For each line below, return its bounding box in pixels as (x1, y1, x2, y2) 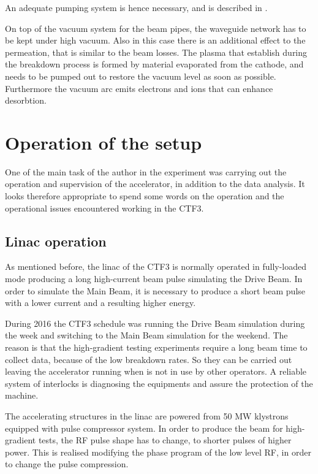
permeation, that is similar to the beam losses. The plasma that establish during (5, 45, 308, 58)
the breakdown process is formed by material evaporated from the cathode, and (5, 58, 304, 71)
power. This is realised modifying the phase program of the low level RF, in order (5, 445, 311, 458)
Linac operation (5, 231, 107, 250)
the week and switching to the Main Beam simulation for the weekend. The (5, 329, 288, 342)
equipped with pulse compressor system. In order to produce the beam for (5, 421, 283, 434)
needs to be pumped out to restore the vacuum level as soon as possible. (5, 69, 276, 82)
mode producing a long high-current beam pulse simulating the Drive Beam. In (5, 272, 303, 285)
